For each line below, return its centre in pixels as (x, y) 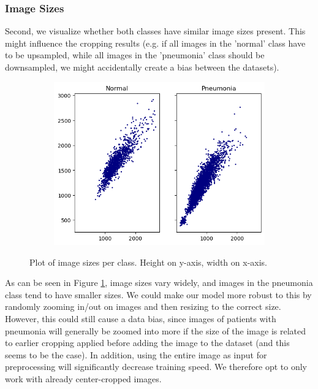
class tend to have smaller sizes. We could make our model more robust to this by (158, 294)
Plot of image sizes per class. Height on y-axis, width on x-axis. (148, 262)
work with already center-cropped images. (83, 379)
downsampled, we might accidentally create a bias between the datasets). (142, 67)
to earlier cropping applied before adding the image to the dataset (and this (147, 343)
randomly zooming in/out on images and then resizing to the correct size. (143, 306)
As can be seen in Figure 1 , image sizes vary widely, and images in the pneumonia (159, 283)
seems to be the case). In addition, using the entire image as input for (136, 354)
